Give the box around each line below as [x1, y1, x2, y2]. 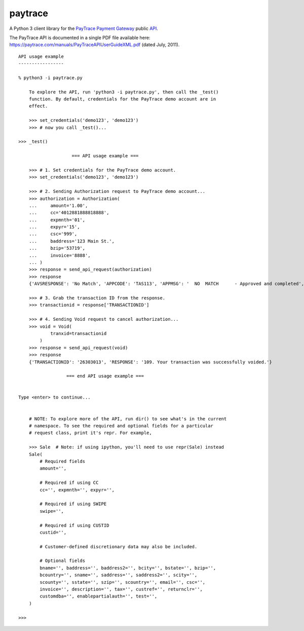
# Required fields [40, 458, 86, 464]
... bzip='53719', [28, 245, 86, 251]
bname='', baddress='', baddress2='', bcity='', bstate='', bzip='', [40, 565, 216, 571]
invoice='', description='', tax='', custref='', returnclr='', [40, 586, 203, 592]
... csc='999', [28, 231, 78, 237]
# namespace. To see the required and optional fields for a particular [28, 423, 214, 429]
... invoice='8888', [28, 252, 91, 258]
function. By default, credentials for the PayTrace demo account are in [28, 96, 216, 102]
